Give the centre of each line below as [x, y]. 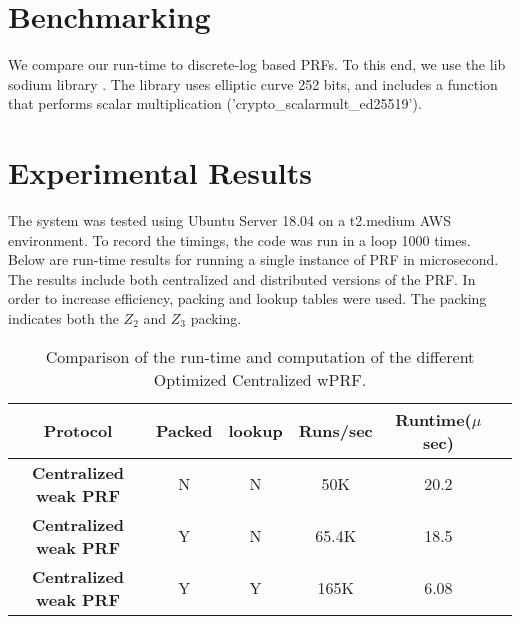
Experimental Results [160, 172]
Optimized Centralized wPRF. [260, 379]
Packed [184, 431]
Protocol [78, 431]
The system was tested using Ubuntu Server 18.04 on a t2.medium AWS [229, 220]
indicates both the [63, 318]
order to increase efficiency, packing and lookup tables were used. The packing [247, 298]
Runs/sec [335, 431]
